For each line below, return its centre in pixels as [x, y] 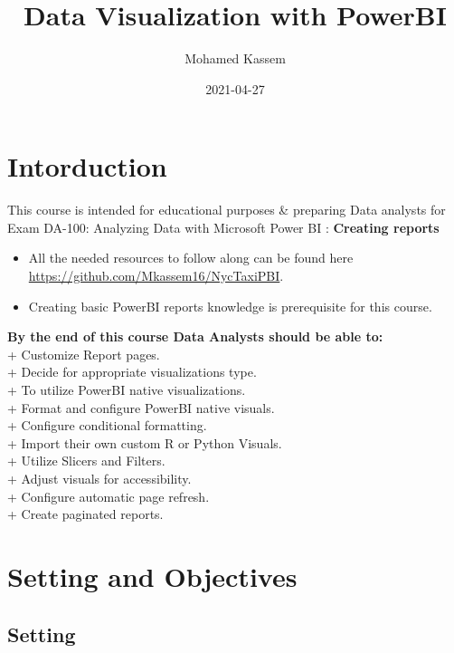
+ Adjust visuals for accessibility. [99, 478]
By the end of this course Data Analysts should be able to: [195, 336]
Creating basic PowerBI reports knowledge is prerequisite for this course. [230, 306]
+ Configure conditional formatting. [107, 425]
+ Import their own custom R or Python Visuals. [145, 442]
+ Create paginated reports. [85, 514]
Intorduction [87, 166]
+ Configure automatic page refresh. [109, 496]
